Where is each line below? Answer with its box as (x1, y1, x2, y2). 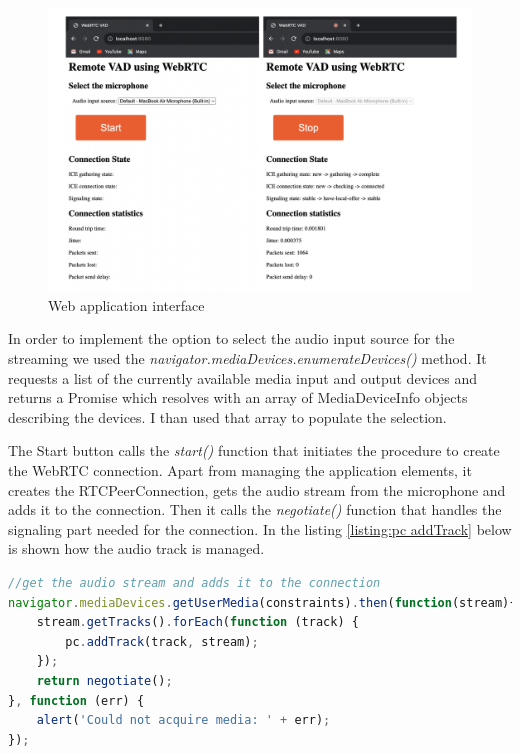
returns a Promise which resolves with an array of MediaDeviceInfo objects (8, 387, 468, 408)
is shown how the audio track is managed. (8, 538, 265, 559)
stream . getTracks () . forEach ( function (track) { (36, 615, 359, 630)
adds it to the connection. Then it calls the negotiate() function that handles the (8, 499, 502, 520)
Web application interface (48, 294, 205, 315)
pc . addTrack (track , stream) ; (65, 634, 259, 649)
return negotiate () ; (36, 673, 173, 688)
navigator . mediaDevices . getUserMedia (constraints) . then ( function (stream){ (8, 595, 517, 610)
